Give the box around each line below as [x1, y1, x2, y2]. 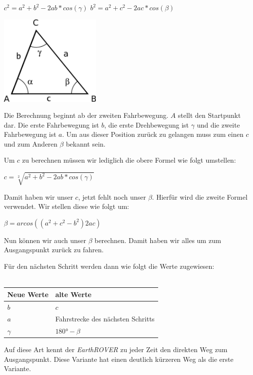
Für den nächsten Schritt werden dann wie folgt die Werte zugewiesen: [4, 261, 215, 271]
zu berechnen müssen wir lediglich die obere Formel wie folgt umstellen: [22, 155, 236, 165]
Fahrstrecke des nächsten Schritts [55, 314, 155, 324]
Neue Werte [7, 289, 49, 299]
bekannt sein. [66, 138, 106, 149]
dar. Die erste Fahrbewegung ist [4, 119, 99, 130]
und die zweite [197, 119, 240, 130]
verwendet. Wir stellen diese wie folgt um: [4, 201, 129, 211]
